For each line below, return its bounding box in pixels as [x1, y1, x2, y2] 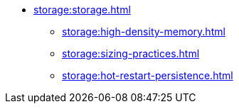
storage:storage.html [33, 4, 131, 16]
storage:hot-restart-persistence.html [62, 69, 233, 81]
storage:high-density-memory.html [62, 25, 225, 38]
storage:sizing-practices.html [62, 47, 200, 59]
